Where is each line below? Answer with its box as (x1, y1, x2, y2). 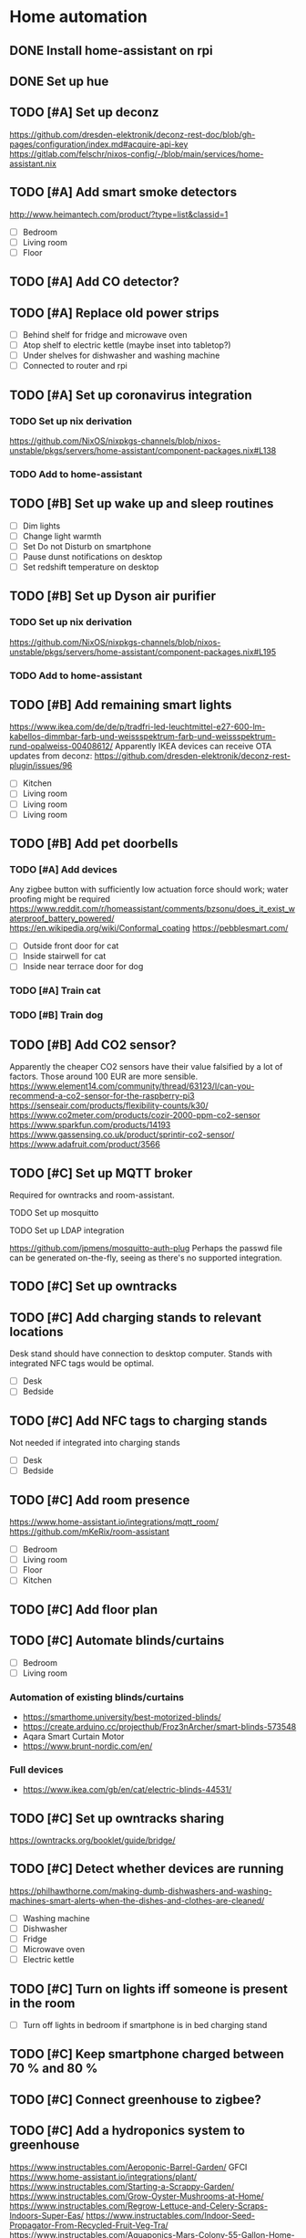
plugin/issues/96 (9, 760, 73, 771)
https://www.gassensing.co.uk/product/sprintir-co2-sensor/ (9, 1129, 235, 1140)
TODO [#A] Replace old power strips (9, 305, 219, 320)
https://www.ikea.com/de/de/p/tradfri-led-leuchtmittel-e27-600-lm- (9, 721, 266, 732)
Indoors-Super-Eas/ (9, 2210, 85, 2221)
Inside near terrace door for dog (22, 961, 144, 972)
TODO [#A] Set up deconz (9, 105, 159, 120)
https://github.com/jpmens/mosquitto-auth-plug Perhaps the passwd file (9, 1242, 283, 1253)
